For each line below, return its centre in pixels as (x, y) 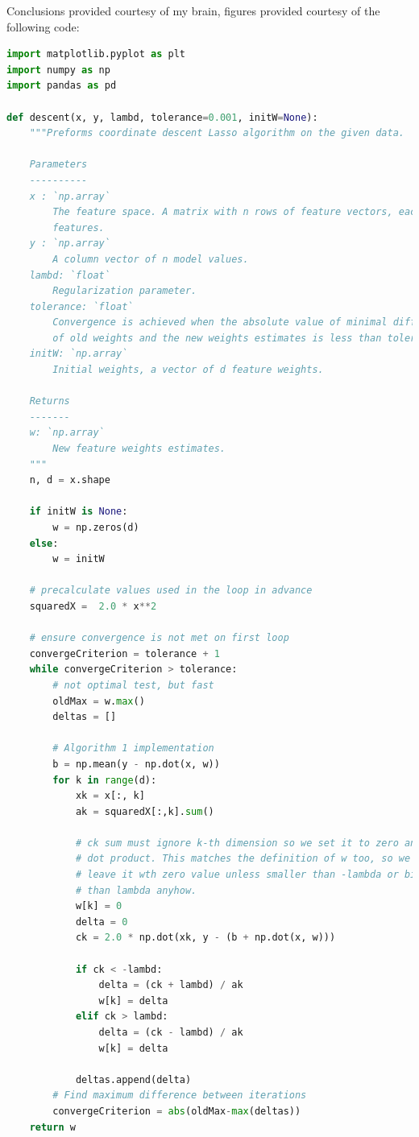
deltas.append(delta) (133, 1079)
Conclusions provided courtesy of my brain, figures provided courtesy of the (193, 10)
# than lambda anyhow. (136, 890)
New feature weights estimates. (139, 449)
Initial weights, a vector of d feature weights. (188, 370)
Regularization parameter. (125, 291)
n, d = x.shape (70, 480)
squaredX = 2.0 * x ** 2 (93, 606)
